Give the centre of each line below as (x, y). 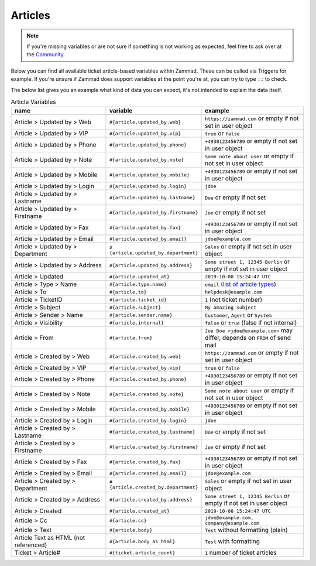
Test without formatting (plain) (246, 530)
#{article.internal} (136, 323)
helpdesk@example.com (234, 292)
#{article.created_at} (139, 511)
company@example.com (232, 524)
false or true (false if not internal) (251, 323)
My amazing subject (231, 307)
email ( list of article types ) (241, 284)
